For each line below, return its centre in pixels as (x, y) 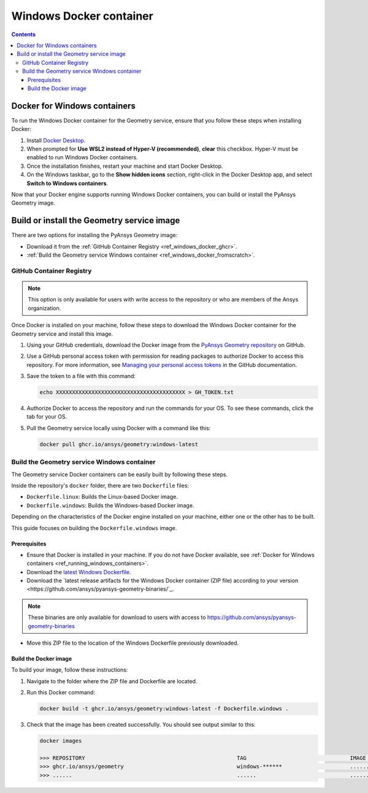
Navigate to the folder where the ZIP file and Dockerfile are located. (112, 681)
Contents (24, 34)
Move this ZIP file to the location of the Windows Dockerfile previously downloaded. (133, 643)
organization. (44, 308)
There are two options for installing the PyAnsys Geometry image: (94, 235)
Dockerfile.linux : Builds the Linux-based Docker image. (102, 497)
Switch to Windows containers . (67, 183)
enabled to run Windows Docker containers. (82, 157)
